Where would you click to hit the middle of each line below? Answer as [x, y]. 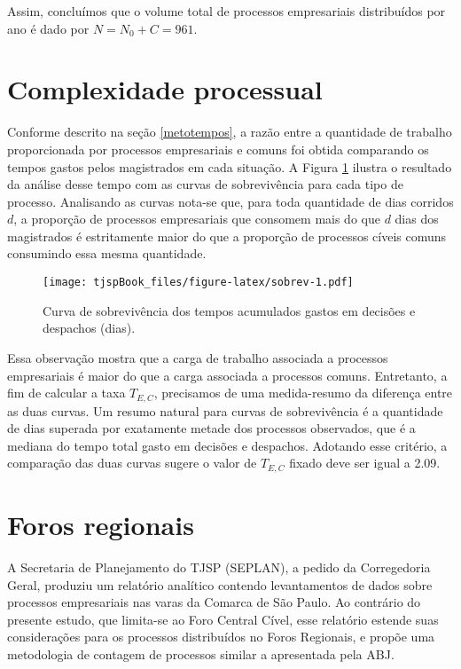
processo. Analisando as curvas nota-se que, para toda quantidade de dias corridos [230, 201]
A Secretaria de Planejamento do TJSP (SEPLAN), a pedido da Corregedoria [219, 567]
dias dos [417, 219]
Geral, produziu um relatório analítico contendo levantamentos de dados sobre [220, 584]
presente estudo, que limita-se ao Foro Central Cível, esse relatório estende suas [223, 619]
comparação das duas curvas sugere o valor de [132, 463]
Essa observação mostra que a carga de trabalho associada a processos [198, 357]
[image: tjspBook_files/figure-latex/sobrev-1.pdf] [198, 283]
